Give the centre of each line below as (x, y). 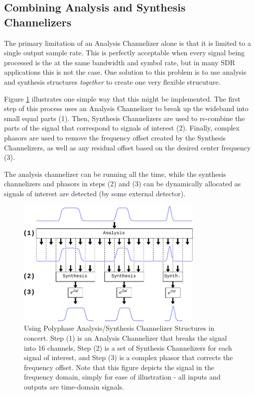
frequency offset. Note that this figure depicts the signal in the (119, 367)
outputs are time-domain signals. (74, 387)
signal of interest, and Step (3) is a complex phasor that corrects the (128, 357)
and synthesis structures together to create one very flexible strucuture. (112, 81)
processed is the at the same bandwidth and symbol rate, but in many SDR (120, 62)
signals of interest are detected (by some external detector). (95, 193)
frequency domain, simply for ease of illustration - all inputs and (122, 377)
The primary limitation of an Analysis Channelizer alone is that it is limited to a (127, 43)
